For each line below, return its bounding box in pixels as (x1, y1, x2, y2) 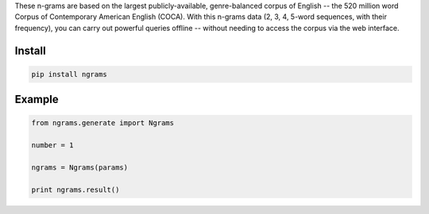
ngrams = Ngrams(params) (31, 162, 129, 172)
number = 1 (31, 141, 74, 150)
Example (14, 93, 59, 106)
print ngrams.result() (31, 185, 120, 194)
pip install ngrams (31, 70, 107, 78)
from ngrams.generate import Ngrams (31, 119, 175, 128)
